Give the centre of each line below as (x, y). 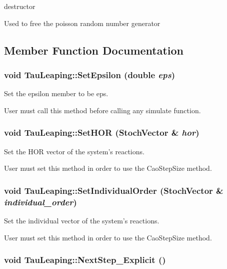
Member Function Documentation (94, 50)
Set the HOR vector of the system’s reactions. (74, 151)
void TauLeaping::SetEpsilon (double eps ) (89, 74)
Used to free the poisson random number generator (82, 23)
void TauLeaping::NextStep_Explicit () (85, 260)
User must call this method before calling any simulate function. (102, 110)
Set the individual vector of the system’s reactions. (82, 220)
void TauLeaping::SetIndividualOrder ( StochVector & (114, 190)
